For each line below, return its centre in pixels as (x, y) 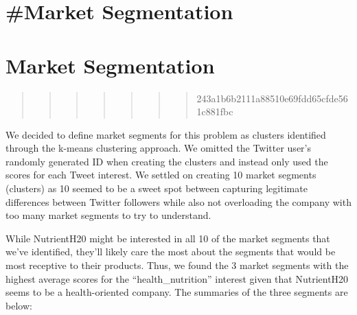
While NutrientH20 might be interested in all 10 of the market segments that (168, 238)
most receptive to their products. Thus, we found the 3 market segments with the (177, 265)
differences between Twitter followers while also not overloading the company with (178, 201)
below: (19, 305)
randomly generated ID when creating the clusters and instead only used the (167, 161)
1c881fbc (215, 112)
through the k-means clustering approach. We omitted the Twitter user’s (159, 148)
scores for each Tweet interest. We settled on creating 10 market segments (161, 175)
